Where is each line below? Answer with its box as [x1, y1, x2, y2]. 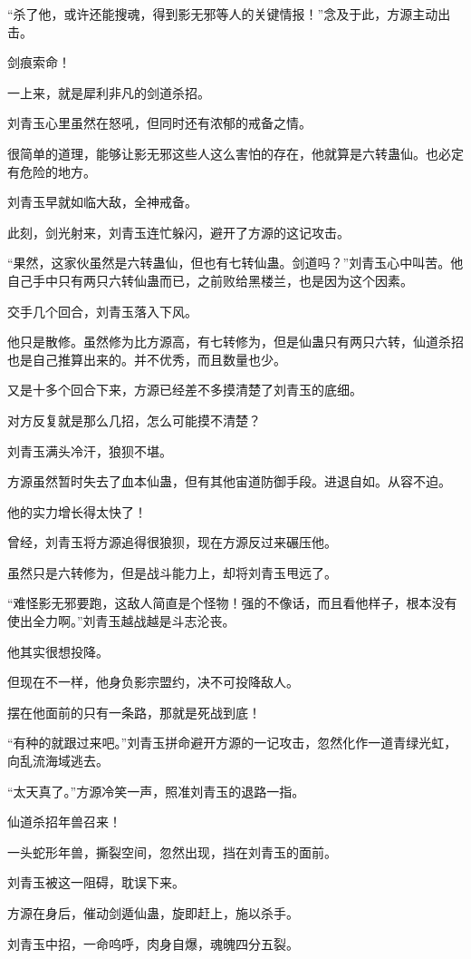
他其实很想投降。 [7, 641, 109, 661]
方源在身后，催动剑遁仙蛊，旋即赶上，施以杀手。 [7, 904, 299, 922]
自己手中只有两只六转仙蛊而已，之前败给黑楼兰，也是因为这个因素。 [7, 270, 413, 289]
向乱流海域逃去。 [7, 751, 109, 770]
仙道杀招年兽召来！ [7, 812, 121, 831]
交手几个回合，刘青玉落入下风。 [7, 301, 197, 320]
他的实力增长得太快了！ [7, 502, 147, 521]
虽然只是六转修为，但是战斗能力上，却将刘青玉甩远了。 [7, 563, 337, 582]
